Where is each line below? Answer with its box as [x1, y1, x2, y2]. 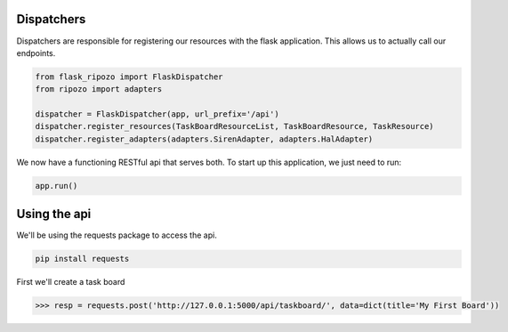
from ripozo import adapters [35, 85, 163, 94]
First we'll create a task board [16, 277, 125, 287]
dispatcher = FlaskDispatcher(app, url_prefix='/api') [35, 109, 279, 119]
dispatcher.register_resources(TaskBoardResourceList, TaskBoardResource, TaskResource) [35, 121, 435, 132]
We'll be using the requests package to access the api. [16, 230, 217, 240]
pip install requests [35, 254, 130, 264]
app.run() [35, 181, 78, 190]
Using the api [16, 206, 92, 222]
